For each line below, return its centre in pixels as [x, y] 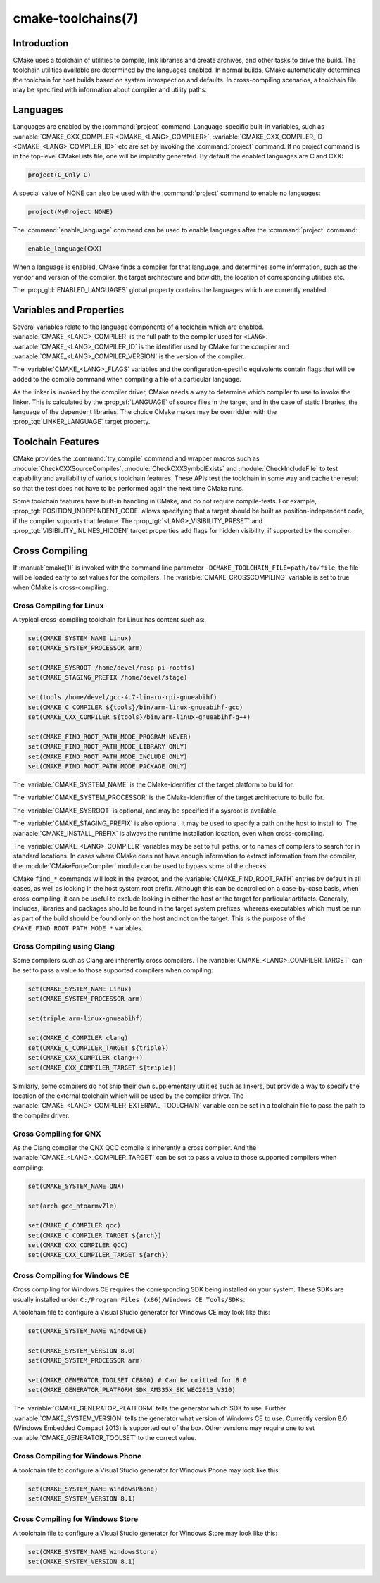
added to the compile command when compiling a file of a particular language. [127, 379]
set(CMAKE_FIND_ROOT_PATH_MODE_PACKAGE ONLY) [108, 766]
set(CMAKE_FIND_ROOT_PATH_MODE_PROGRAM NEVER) [109, 737]
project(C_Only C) [59, 175]
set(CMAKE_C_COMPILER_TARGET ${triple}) [98, 1048]
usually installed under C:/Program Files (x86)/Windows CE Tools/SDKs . [129, 1299]
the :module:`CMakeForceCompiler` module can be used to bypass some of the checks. [140, 865]
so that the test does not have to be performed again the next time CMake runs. [128, 488]
